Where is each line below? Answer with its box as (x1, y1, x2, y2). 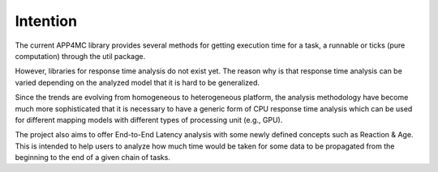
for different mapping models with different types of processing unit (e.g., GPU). (15, 115, 283, 124)
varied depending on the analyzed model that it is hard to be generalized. (15, 78, 260, 87)
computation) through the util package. (15, 51, 146, 61)
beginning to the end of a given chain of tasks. (15, 153, 170, 162)
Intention (15, 12, 77, 30)
